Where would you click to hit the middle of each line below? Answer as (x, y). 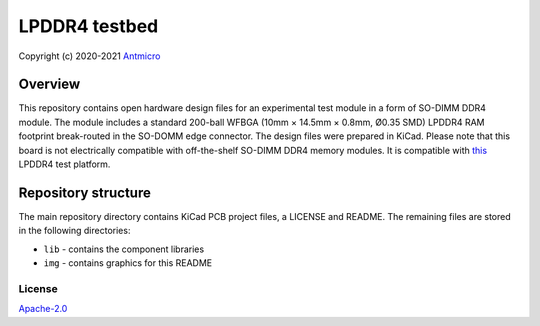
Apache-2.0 (43, 309)
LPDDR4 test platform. (64, 164)
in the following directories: (74, 231)
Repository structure (85, 192)
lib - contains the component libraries (124, 249)
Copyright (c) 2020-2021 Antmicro (89, 56)
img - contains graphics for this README (128, 263)
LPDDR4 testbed (88, 26)
